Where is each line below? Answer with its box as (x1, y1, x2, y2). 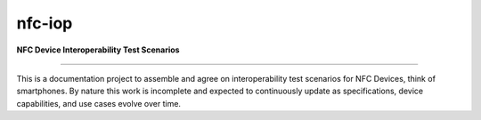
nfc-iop (16, 13, 73, 33)
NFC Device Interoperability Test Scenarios (16, 44, 180, 55)
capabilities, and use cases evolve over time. (16, 98, 182, 108)
